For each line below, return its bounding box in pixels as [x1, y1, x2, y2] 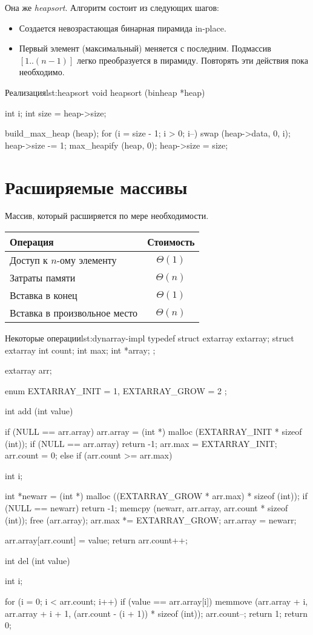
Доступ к [10, 253, 48, 267]
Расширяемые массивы [5, 174, 188, 199]
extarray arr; [5, 364, 52, 377]
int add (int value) [5, 405, 73, 417]
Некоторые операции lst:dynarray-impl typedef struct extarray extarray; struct [5, 332, 294, 344]
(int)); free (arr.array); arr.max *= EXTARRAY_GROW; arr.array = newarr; [5, 513, 297, 526]
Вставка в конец [10, 288, 77, 303]
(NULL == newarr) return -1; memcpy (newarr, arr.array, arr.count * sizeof [5, 502, 288, 514]
